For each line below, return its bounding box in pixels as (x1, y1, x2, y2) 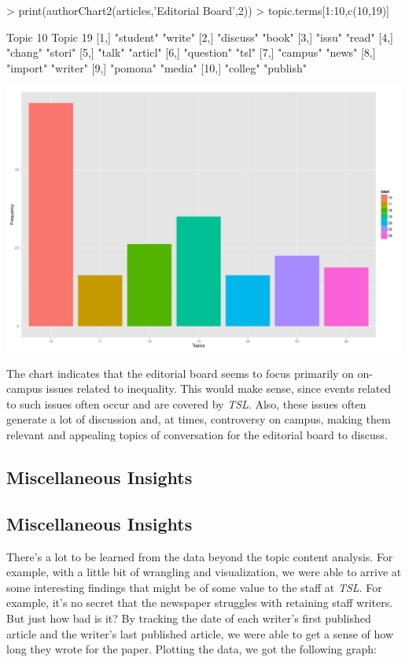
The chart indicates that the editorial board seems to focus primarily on (6, 364, 354, 381)
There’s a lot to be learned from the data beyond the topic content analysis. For (6, 548, 393, 564)
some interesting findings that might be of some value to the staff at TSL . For (6, 579, 382, 595)
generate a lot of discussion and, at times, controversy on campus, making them (6, 411, 391, 427)
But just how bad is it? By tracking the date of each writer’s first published (6, 609, 371, 626)
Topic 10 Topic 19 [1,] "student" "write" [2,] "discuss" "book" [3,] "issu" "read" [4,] (6, 28, 393, 45)
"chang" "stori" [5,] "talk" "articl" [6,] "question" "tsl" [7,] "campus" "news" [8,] (6, 44, 376, 61)
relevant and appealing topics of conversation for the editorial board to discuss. (6, 427, 388, 443)
